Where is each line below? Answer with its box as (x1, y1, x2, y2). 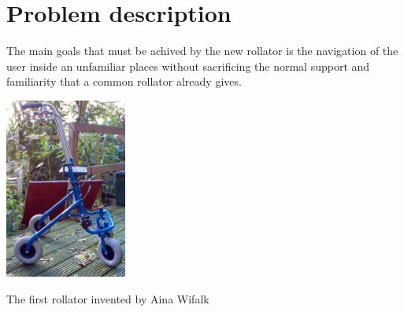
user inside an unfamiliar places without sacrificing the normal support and (6, 57, 370, 74)
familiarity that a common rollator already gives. (6, 73, 242, 90)
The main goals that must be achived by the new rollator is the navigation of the (6, 42, 398, 59)
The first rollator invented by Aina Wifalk (6, 290, 209, 306)
